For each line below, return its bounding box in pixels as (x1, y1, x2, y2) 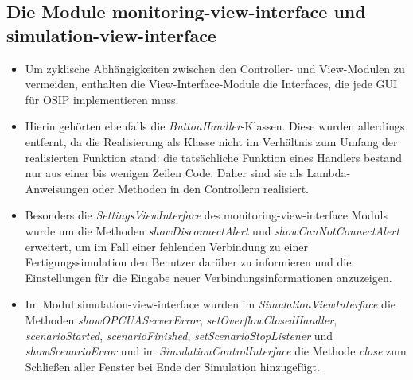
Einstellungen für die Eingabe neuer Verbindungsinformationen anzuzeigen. (25, 269, 392, 285)
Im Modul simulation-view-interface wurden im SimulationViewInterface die (25, 296, 395, 312)
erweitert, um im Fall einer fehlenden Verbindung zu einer (25, 238, 308, 254)
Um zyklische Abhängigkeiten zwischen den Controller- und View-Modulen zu (25, 60, 405, 76)
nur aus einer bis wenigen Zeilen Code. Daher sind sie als (25, 165, 303, 181)
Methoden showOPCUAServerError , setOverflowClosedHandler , (25, 311, 337, 328)
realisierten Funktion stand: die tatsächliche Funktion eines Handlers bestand (25, 149, 402, 165)
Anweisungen (25, 180, 89, 196)
